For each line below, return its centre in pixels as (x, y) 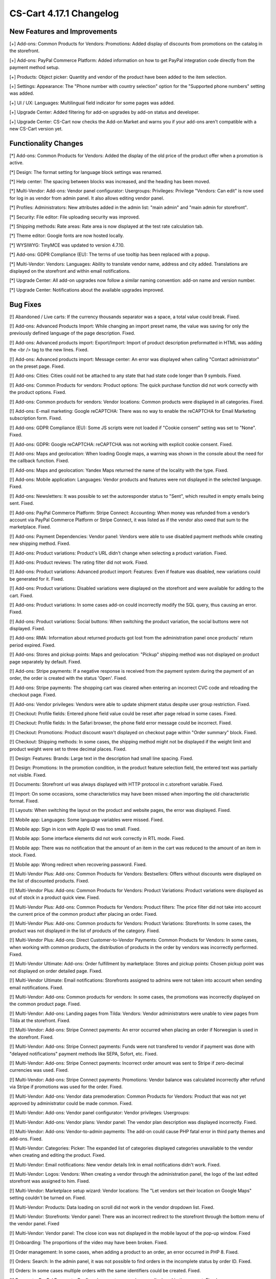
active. (17, 163)
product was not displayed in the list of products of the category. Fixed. (85, 931)
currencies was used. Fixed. (39, 1070)
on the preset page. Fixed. (37, 366)
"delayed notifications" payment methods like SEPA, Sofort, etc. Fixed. (84, 1053)
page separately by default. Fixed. (45, 661)
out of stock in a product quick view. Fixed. (55, 897)
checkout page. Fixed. (33, 695)
